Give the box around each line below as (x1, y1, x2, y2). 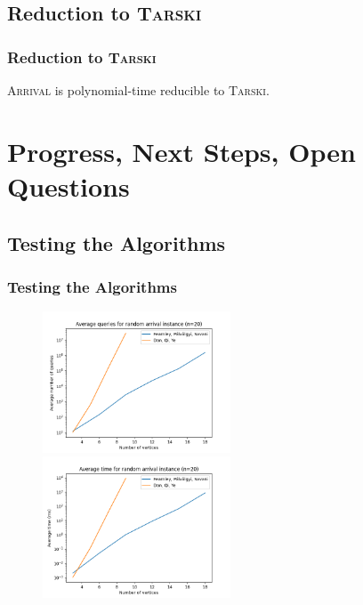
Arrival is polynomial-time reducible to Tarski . (7, 81, 270, 99)
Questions (7, 167, 130, 204)
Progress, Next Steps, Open (7, 133, 356, 169)
